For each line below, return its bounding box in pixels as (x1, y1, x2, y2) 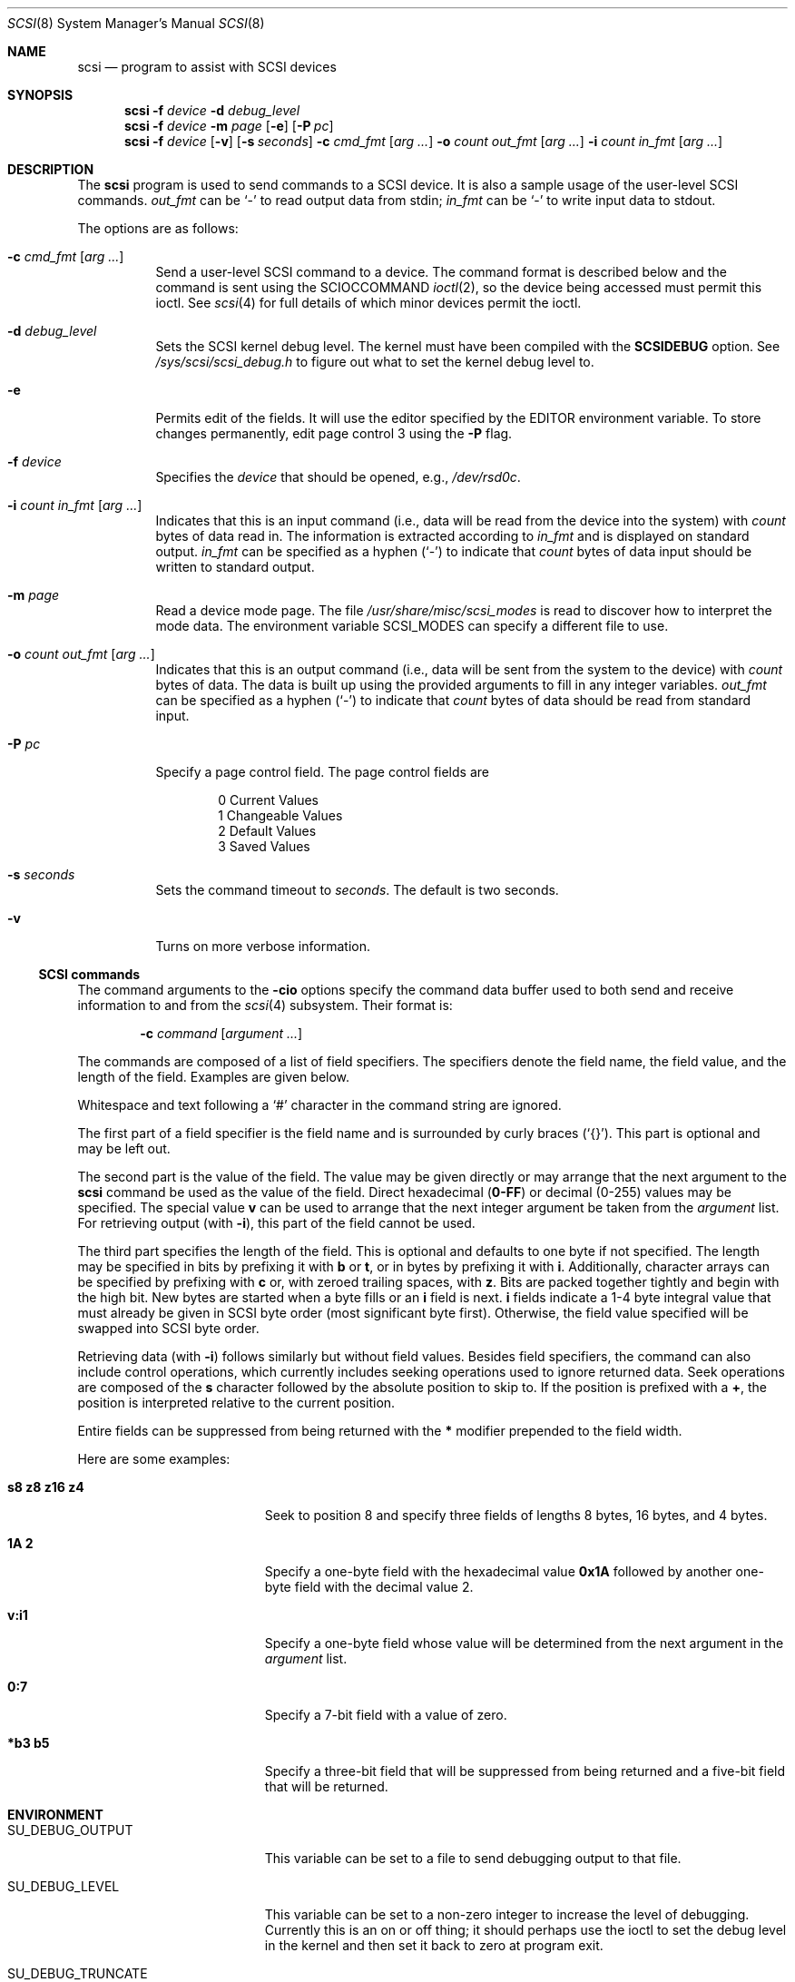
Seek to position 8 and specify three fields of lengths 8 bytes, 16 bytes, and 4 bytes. (264, 1507, 768, 1523)
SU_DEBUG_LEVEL (7, 1879, 120, 1894)
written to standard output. (155, 559, 315, 574)
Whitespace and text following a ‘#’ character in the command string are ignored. (77, 1097, 562, 1113)
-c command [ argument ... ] (140, 1025, 303, 1041)
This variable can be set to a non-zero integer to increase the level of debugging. (264, 1907, 750, 1922)
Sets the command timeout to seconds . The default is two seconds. (155, 882, 559, 898)
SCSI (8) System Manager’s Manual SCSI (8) (7, 15, 265, 31)
